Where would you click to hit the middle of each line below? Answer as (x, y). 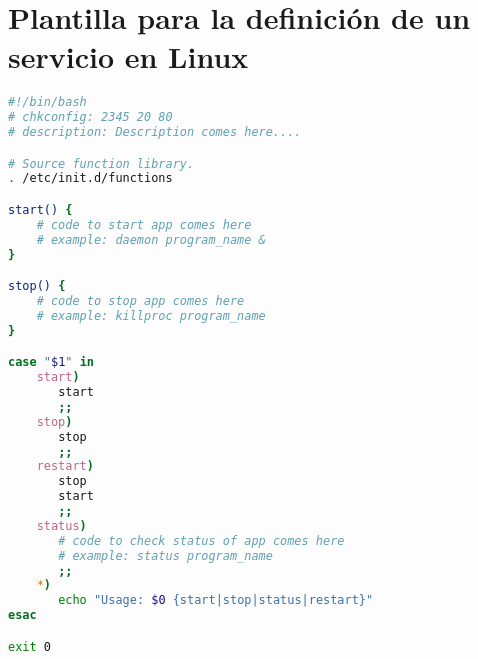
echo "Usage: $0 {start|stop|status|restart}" (216, 600)
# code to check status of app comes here (201, 540)
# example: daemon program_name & (151, 239)
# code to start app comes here (144, 224)
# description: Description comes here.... (155, 132)
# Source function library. (101, 163)
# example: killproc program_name (151, 315)
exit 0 (29, 646)
